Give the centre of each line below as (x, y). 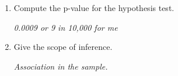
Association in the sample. (61, 66)
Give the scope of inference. (63, 47)
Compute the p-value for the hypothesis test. (94, 8)
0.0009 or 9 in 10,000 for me (66, 27)
